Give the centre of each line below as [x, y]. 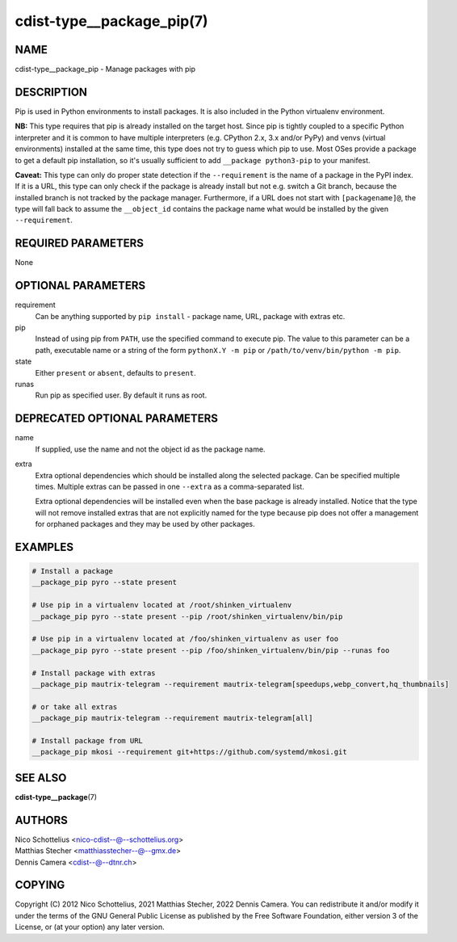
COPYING [40, 885]
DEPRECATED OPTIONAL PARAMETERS [116, 419]
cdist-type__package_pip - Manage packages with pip [105, 69]
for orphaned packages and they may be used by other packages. [145, 524]
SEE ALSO [41, 778]
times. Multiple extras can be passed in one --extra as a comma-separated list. [170, 486]
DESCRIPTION [51, 92]
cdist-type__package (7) [56, 797]
